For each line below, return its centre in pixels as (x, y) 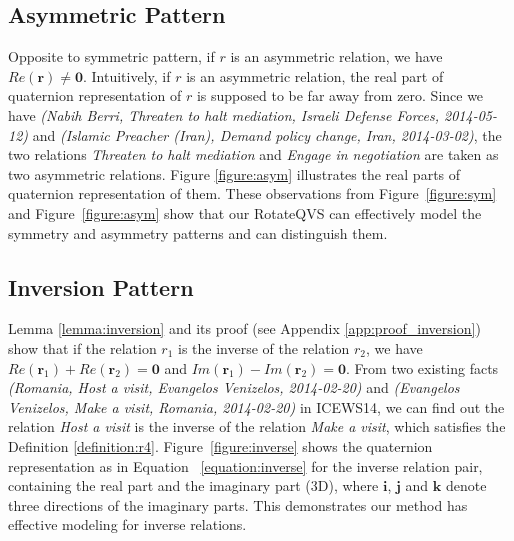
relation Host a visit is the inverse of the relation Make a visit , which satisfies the (257, 426)
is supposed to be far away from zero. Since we (340, 95)
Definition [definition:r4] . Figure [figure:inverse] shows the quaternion (220, 445)
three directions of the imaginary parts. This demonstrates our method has (238, 504)
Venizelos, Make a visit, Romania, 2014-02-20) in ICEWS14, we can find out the (256, 406)
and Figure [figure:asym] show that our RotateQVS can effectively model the (245, 212)
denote (466, 485)
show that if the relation (82, 347)
